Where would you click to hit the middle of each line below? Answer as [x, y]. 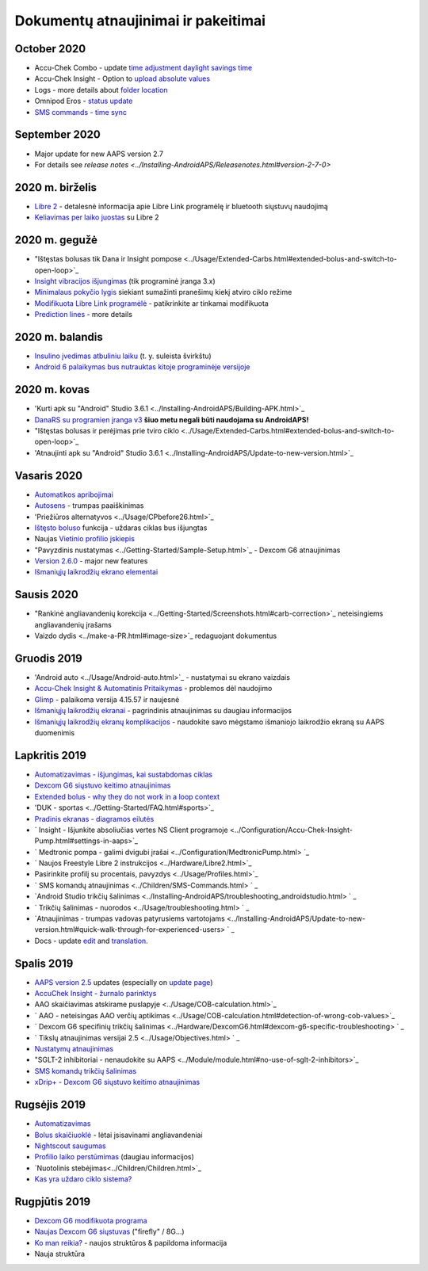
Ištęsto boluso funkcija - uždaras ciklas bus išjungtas [121, 528]
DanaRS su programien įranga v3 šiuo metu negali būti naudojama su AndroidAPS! [172, 419]
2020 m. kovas [52, 389]
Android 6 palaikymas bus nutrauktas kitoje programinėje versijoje [142, 367]
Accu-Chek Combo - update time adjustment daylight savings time [143, 68]
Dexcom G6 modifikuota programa [91, 1220]
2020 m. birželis [55, 187]
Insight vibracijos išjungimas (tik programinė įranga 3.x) [125, 281]
